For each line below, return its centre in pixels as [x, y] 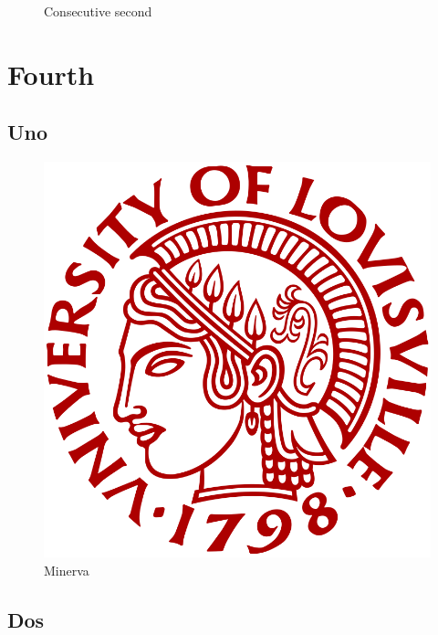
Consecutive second [98, 11]
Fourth [51, 74]
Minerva [67, 570]
